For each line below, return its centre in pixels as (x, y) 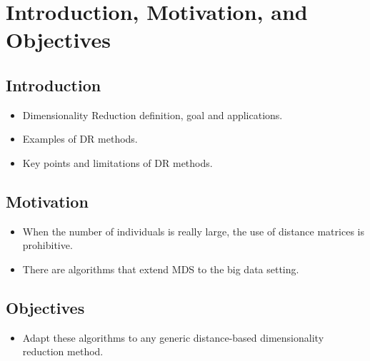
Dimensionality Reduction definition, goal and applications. (152, 115)
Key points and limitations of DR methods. (117, 162)
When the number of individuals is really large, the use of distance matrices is (193, 231)
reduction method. (63, 351)
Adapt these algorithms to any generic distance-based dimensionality (173, 337)
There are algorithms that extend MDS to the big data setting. (161, 269)
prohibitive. (47, 245)
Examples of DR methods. (80, 139)
